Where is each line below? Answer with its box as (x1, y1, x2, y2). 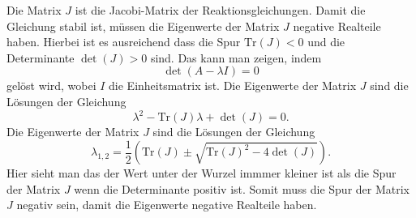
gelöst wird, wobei (6, 77, 96, 94)
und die (307, 33, 345, 50)
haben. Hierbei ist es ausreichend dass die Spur (6, 33, 241, 50)
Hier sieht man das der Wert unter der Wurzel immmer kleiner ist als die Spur (6, 165, 397, 182)
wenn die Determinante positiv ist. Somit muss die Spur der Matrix (74, 180, 410, 197)
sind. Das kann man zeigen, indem (150, 49, 322, 66)
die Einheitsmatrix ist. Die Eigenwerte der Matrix (109, 77, 357, 94)
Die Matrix (6, 2, 62, 18)
